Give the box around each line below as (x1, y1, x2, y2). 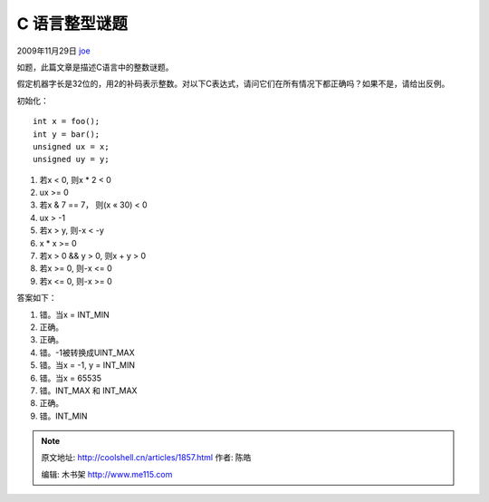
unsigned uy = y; (33, 154, 110, 165)
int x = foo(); (33, 116, 101, 127)
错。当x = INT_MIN (39, 309, 110, 320)
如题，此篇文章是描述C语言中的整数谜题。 (16, 62, 174, 72)
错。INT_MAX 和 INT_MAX (39, 385, 138, 396)
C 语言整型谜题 (16, 14, 129, 34)
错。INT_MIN (39, 410, 88, 421)
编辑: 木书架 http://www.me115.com (41, 468, 173, 479)
